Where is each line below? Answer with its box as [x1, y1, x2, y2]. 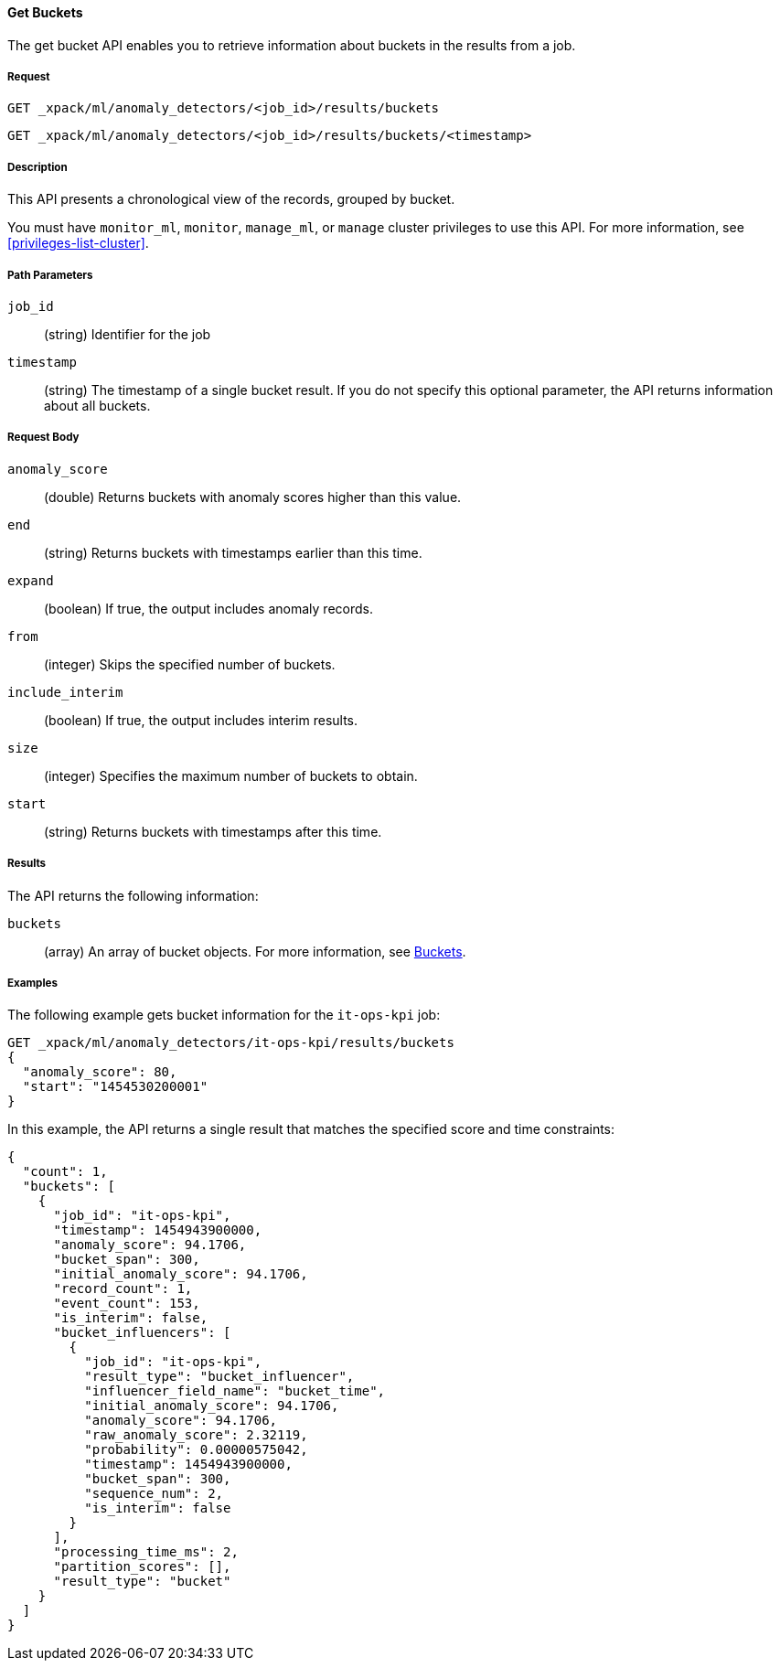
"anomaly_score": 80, [22, 1064, 177, 1080]
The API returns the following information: [7, 887, 259, 903]
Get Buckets [7, 5, 83, 20]
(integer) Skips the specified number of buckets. [44, 656, 336, 672]
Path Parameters [7, 268, 93, 282]
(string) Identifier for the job [44, 326, 211, 342]
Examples [7, 976, 58, 989]
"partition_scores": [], [53, 1559, 231, 1575]
